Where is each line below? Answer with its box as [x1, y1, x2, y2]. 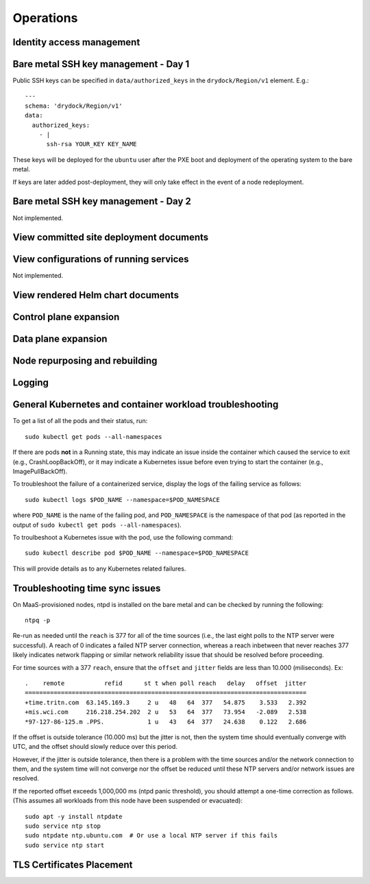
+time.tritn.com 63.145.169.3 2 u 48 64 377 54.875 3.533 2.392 [25, 698, 307, 706]
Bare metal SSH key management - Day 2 [12, 195, 192, 207]
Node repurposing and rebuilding [12, 355, 158, 367]
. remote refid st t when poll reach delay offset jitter [25, 679, 307, 687]
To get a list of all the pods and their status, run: [12, 417, 148, 425]
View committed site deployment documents [12, 232, 209, 243]
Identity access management [12, 36, 140, 48]
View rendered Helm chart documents [12, 289, 180, 301]
